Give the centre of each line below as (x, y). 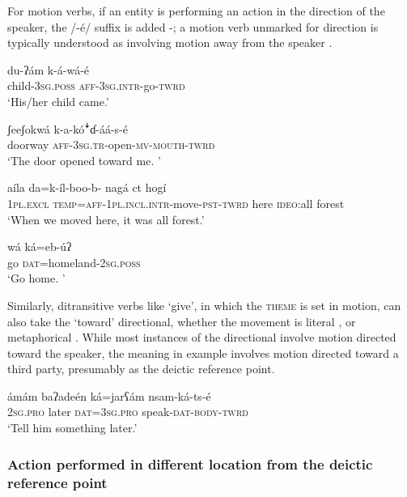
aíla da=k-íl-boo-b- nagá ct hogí (87, 187)
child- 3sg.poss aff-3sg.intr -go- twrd (96, 85)
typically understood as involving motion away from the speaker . (170, 42)
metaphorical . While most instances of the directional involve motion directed (202, 337)
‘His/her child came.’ (58, 101)
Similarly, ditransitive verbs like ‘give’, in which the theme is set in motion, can (204, 305)
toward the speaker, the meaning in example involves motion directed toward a (203, 353)
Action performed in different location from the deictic (190, 463)
